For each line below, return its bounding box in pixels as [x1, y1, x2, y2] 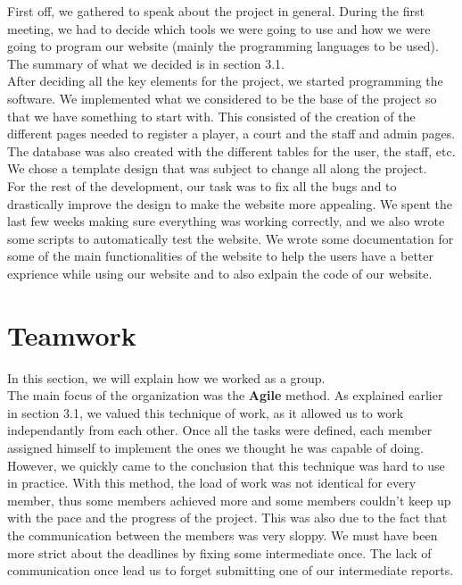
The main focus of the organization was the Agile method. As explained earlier [7, 386, 443, 405]
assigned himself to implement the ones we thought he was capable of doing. [7, 439, 425, 456]
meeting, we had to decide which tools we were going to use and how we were [7, 19, 431, 38]
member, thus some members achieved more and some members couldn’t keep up [7, 490, 451, 509]
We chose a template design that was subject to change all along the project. [7, 159, 427, 178]
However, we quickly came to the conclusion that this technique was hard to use [7, 455, 445, 474]
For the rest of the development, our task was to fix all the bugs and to [7, 176, 397, 195]
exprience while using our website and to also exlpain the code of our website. [7, 263, 433, 282]
